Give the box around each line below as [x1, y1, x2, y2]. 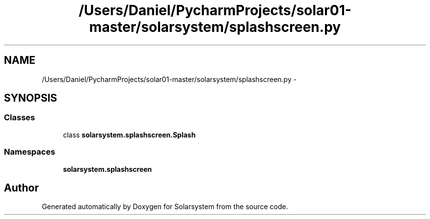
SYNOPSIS [4, 92, 57, 105]
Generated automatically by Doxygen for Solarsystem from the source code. [42, 202, 288, 211]
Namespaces [4, 147, 55, 157]
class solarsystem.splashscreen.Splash [63, 130, 196, 139]
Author [4, 181, 39, 194]
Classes [4, 112, 35, 123]
